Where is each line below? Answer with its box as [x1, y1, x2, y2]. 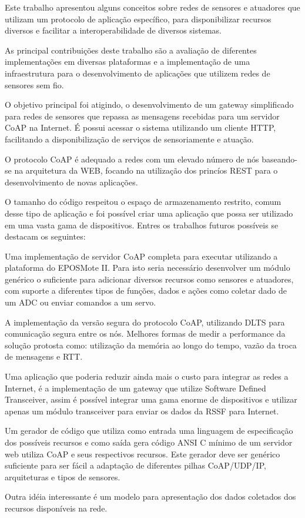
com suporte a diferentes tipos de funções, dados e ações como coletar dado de [5, 284, 287, 297]
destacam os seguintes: [5, 230, 86, 243]
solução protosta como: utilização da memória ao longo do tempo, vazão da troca [5, 338, 297, 351]
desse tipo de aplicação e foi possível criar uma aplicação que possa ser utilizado [5, 207, 293, 219]
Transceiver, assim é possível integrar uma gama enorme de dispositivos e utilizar [5, 393, 297, 406]
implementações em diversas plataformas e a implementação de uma [5, 55, 250, 68]
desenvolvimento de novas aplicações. [5, 175, 138, 188]
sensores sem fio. [5, 78, 64, 91]
